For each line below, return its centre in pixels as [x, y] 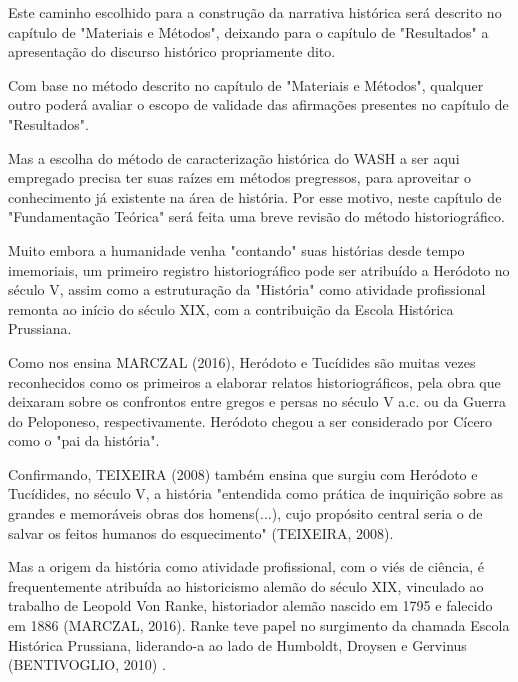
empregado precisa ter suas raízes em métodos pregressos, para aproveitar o [239, 177]
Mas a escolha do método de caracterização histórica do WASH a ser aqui [234, 157]
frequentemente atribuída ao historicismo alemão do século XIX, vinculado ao [246, 585]
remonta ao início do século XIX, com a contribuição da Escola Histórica [231, 308]
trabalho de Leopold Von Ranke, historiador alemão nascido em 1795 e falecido [250, 605]
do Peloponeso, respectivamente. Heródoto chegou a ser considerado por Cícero [250, 420]
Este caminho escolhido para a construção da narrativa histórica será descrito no [255, 12]
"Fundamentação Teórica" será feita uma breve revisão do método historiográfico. [256, 216]
